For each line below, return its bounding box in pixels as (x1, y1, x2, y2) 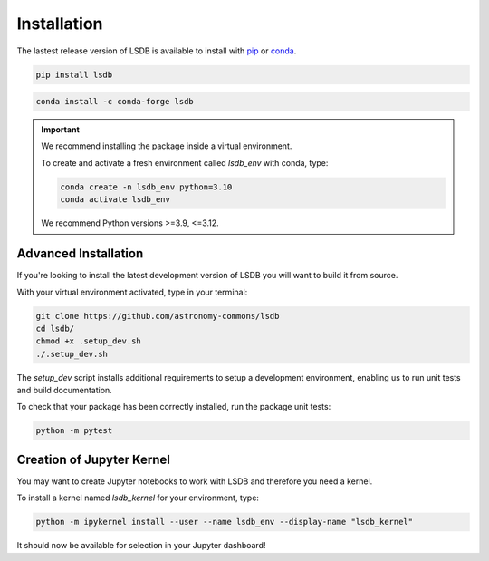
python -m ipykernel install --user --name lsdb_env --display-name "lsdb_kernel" (35, 517, 414, 527)
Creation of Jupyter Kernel (16, 451, 171, 467)
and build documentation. (16, 385, 112, 396)
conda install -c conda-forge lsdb (35, 96, 194, 107)
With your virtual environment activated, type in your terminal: (16, 286, 248, 297)
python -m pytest (35, 426, 113, 436)
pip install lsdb (35, 69, 113, 80)
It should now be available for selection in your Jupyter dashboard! (16, 540, 266, 551)
